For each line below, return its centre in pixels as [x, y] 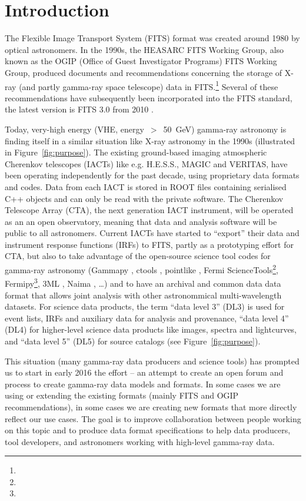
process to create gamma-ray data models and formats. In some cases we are [143, 384]
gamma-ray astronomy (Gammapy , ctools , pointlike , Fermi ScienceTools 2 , [142, 269]
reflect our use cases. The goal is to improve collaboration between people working [153, 418]
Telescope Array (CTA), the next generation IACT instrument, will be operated [149, 210]
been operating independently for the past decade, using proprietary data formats [152, 175]
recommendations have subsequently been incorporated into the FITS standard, [149, 97]
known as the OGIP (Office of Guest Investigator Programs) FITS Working [141, 61]
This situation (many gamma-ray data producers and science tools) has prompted [152, 361]
